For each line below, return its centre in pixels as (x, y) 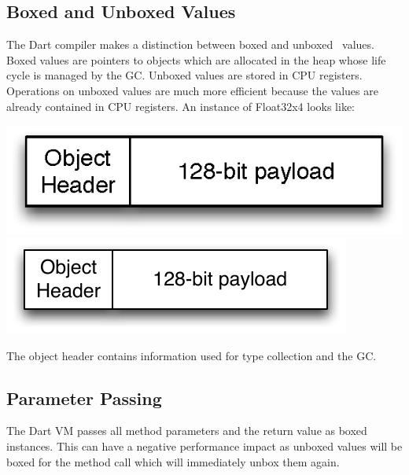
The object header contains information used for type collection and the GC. (192, 355)
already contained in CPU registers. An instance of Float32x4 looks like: (181, 106)
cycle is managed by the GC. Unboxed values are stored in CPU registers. (184, 75)
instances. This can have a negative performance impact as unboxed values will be (204, 446)
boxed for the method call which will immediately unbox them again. (173, 461)
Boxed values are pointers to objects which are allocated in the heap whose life (196, 59)
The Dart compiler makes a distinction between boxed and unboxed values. (190, 44)
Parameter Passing (84, 398)
